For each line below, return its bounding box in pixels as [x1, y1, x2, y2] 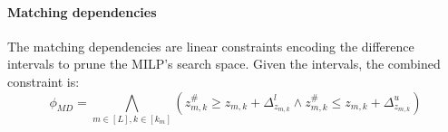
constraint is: [7, 71, 80, 90]
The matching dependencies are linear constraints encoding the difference [7, 36, 414, 55]
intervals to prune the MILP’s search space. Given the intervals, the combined [7, 54, 441, 73]
